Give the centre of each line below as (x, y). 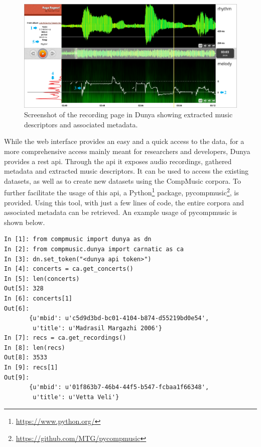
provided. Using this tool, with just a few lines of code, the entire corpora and (124, 202)
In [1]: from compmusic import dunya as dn (78, 239)
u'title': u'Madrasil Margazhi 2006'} (97, 328)
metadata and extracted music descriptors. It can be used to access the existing (126, 171)
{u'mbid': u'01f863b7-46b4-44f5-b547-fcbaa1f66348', (119, 387)
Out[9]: (17, 377)
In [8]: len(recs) (35, 348)
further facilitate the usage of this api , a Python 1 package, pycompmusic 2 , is (121, 192)
